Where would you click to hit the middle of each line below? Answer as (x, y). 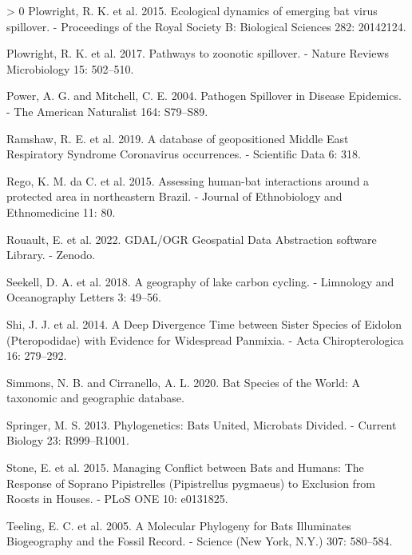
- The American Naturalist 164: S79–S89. (107, 111)
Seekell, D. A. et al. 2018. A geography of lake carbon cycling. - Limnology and (200, 281)
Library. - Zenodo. (51, 255)
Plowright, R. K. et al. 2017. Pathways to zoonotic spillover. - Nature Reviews (198, 53)
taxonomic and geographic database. (95, 398)
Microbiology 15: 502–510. (70, 68)
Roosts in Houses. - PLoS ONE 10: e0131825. (117, 499)
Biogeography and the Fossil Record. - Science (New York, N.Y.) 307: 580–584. (200, 541)
